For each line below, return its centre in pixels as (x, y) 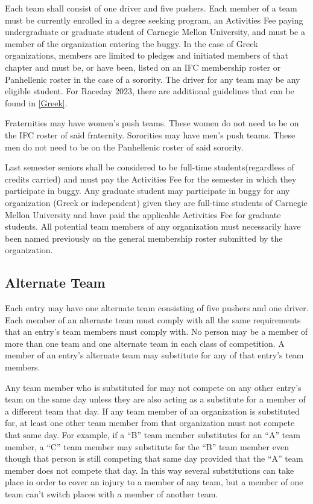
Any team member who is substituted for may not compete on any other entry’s (153, 387)
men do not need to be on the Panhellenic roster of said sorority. (124, 147)
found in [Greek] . (36, 102)
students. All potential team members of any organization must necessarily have (153, 226)
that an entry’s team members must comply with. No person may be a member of (156, 331)
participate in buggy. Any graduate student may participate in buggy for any (147, 191)
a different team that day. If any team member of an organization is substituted (152, 411)
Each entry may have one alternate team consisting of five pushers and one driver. (157, 308)
